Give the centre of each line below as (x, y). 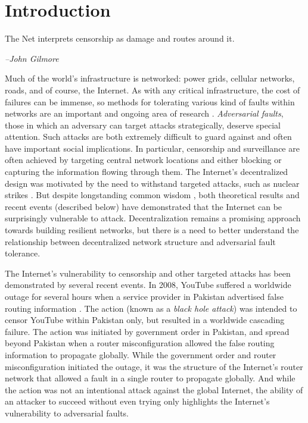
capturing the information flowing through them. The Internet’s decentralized (147, 172)
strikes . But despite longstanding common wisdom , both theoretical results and (152, 195)
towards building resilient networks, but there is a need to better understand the (152, 230)
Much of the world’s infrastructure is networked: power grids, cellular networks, (150, 78)
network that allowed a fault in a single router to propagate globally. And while (150, 378)
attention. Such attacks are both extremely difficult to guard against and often (148, 137)
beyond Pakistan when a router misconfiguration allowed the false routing (140, 343)
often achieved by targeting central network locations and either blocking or (143, 160)
